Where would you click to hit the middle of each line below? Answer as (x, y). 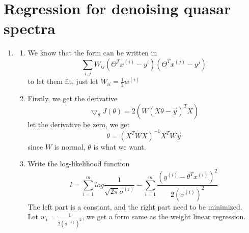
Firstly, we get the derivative (73, 98)
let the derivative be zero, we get (79, 124)
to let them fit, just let (63, 81)
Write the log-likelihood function (79, 164)
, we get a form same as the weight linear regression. (164, 216)
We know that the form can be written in (92, 53)
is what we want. (120, 146)
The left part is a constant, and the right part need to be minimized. (135, 206)
